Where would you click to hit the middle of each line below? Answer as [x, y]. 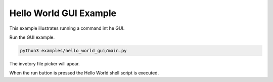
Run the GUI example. [32, 37]
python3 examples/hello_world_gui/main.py [73, 51]
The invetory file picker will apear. [45, 63]
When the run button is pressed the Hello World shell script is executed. [84, 73]
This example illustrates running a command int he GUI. [67, 28]
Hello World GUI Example [63, 13]
